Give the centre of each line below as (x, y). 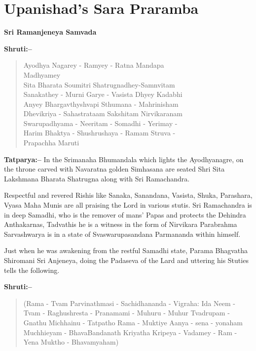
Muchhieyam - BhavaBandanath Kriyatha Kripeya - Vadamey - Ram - (130, 332)
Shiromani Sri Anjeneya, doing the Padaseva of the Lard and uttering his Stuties (126, 260)
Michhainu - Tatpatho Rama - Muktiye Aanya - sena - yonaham (146, 322)
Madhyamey (42, 74)
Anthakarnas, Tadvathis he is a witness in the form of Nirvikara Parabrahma (121, 224)
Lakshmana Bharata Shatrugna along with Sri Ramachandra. (97, 178)
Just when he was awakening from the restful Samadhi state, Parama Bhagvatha (126, 250)
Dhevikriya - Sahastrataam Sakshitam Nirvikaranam (103, 113)
